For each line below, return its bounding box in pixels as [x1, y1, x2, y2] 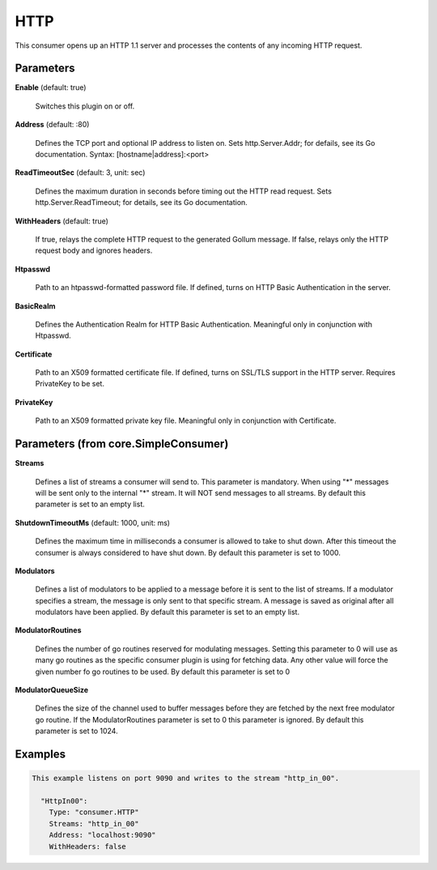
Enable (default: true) [15, 83, 87, 92]
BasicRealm [15, 301, 56, 311]
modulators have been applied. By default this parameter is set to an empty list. [35, 608, 299, 617]
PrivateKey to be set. [35, 379, 105, 389]
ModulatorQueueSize [15, 685, 89, 695]
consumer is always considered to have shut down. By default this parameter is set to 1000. [35, 548, 342, 557]
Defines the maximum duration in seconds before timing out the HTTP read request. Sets [35, 186, 332, 196]
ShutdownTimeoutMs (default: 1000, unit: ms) [15, 518, 170, 527]
